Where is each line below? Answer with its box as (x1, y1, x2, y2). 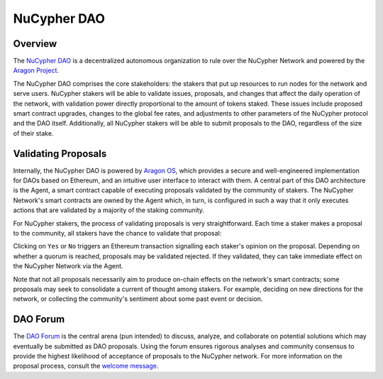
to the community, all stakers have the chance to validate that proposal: (13, 229, 222, 238)
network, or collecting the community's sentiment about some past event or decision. (13, 295, 263, 303)
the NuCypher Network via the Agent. (13, 262, 123, 270)
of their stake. (13, 128, 54, 138)
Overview (13, 38, 57, 50)
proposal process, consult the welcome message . (13, 362, 159, 370)
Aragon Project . (13, 66, 60, 75)
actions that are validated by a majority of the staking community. (13, 206, 205, 214)
